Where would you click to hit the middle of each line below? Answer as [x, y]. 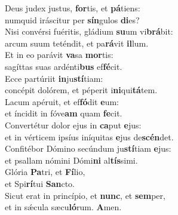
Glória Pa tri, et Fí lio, [45, 172]
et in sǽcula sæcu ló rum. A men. [63, 207]
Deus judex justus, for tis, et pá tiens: [73, 8]
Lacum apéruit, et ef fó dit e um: [62, 101]
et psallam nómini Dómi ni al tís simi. [71, 160]
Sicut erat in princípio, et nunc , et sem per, [85, 195]
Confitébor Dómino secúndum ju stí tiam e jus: [88, 148]
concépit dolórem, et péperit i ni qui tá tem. [81, 90]
